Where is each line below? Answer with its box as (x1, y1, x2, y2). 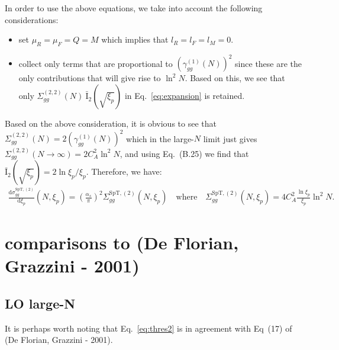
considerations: (5, 13, 59, 25)
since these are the (235, 57, 302, 69)
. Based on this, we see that (185, 72, 285, 84)
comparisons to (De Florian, (5, 230, 239, 255)
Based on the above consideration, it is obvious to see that (5, 117, 217, 130)
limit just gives (203, 132, 257, 145)
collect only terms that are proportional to (18, 57, 173, 69)
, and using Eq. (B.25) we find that (120, 147, 249, 159)
